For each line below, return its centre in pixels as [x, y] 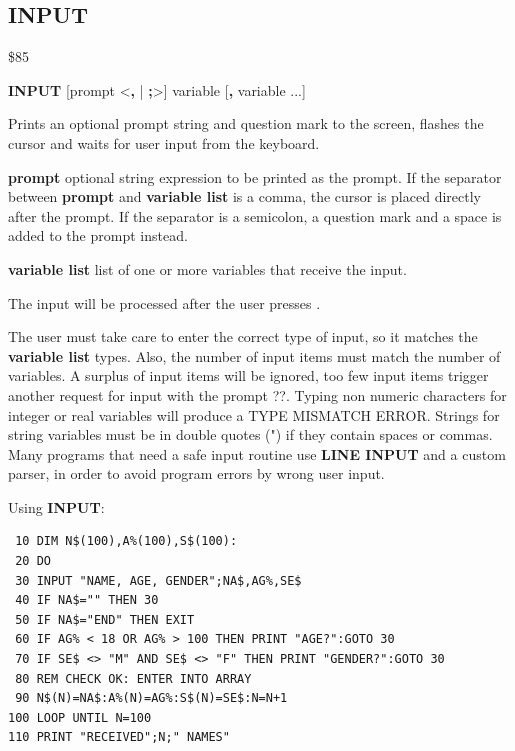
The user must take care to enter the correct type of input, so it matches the [243, 336]
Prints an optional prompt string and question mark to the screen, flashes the [246, 123]
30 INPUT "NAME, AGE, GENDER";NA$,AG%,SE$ [158, 580]
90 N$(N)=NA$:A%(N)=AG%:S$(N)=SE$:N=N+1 [151, 698]
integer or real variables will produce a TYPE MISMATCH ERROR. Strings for [254, 414]
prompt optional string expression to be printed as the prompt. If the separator [255, 176]
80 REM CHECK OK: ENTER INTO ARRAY [133, 678]
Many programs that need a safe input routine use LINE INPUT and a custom [257, 453]
